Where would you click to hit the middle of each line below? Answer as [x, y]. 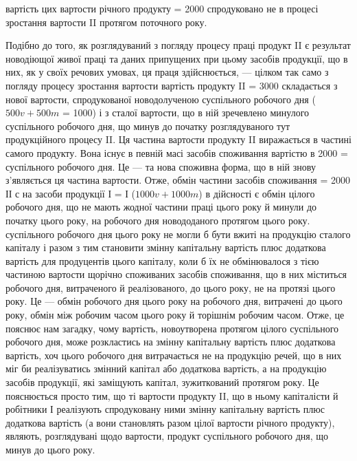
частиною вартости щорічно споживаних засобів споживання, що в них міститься [176, 274]
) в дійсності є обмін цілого [257, 193]
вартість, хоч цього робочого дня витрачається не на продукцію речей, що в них [174, 355]
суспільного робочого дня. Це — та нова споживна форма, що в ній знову [161, 166]
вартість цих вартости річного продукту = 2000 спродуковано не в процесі [162, 8]
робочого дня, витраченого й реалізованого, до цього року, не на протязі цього [171, 287]
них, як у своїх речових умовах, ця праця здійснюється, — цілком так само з [167, 72]
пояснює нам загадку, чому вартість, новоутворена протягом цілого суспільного [172, 328]
